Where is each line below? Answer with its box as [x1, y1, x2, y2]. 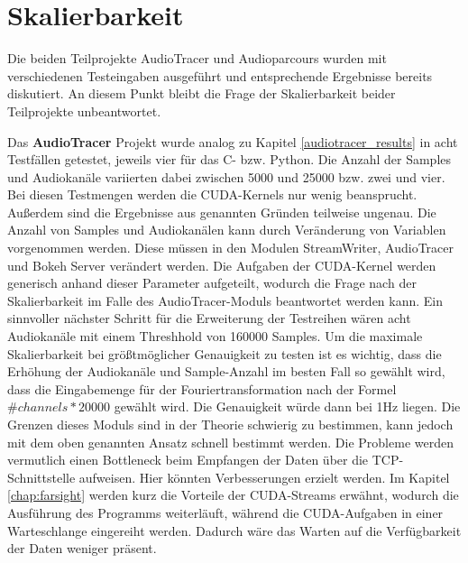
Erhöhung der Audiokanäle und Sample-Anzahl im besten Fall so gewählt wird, [7, 362, 445, 381]
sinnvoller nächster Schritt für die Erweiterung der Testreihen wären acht [7, 309, 411, 328]
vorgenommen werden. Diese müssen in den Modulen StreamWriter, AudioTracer [7, 238, 454, 257]
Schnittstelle [7, 467, 76, 486]
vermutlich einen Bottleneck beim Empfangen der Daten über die [7, 450, 369, 469]
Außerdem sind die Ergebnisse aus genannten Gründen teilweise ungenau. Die [7, 202, 436, 221]
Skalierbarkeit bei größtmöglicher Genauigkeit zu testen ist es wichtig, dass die [7, 344, 442, 363]
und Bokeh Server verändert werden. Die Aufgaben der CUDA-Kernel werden [7, 255, 436, 274]
